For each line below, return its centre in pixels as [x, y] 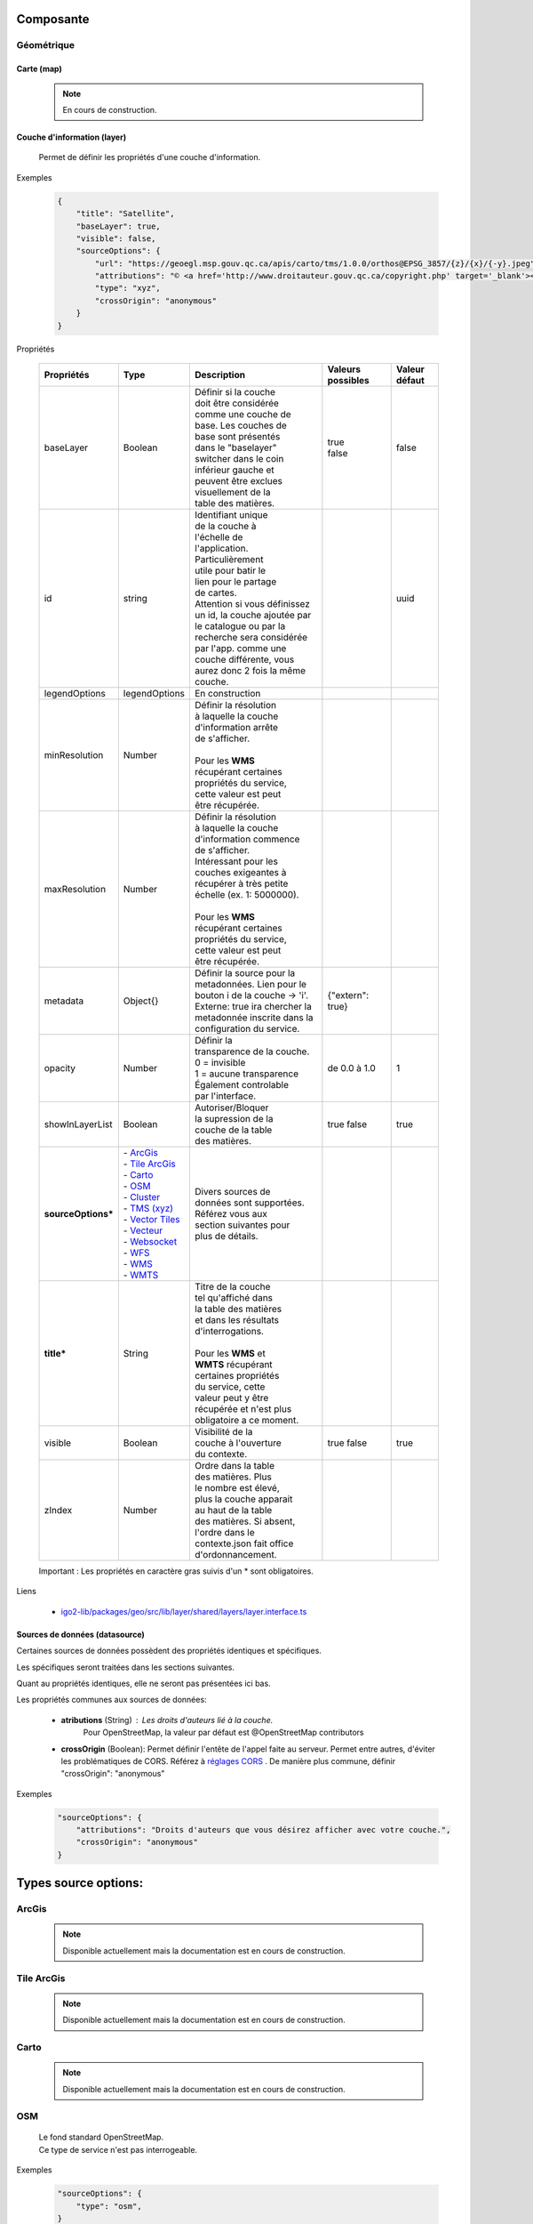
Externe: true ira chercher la [254, 1007]
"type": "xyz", [128, 288]
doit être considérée [237, 403]
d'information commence [247, 839]
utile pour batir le [231, 571]
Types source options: [80, 1883]
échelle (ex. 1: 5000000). [247, 895]
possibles [349, 381]
